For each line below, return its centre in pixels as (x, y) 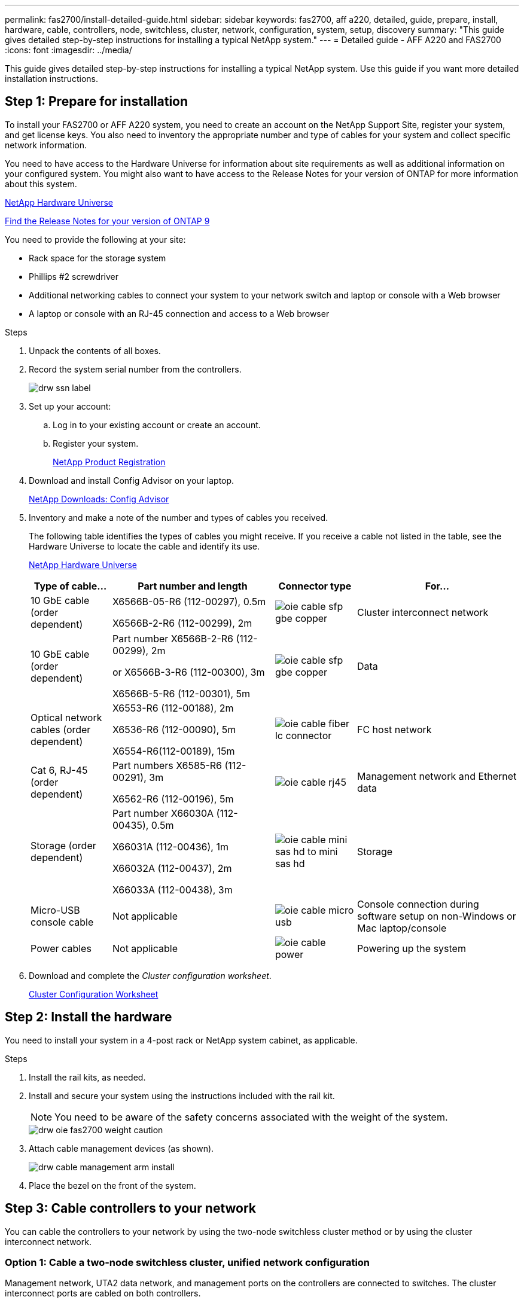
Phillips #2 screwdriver (74, 276)
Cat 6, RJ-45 (59, 770)
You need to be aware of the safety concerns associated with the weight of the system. (251, 1117)
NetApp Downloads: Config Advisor (99, 499)
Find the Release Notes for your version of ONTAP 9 (107, 221)
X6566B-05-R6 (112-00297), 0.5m (189, 601)
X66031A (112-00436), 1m (170, 846)
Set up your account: (70, 406)
